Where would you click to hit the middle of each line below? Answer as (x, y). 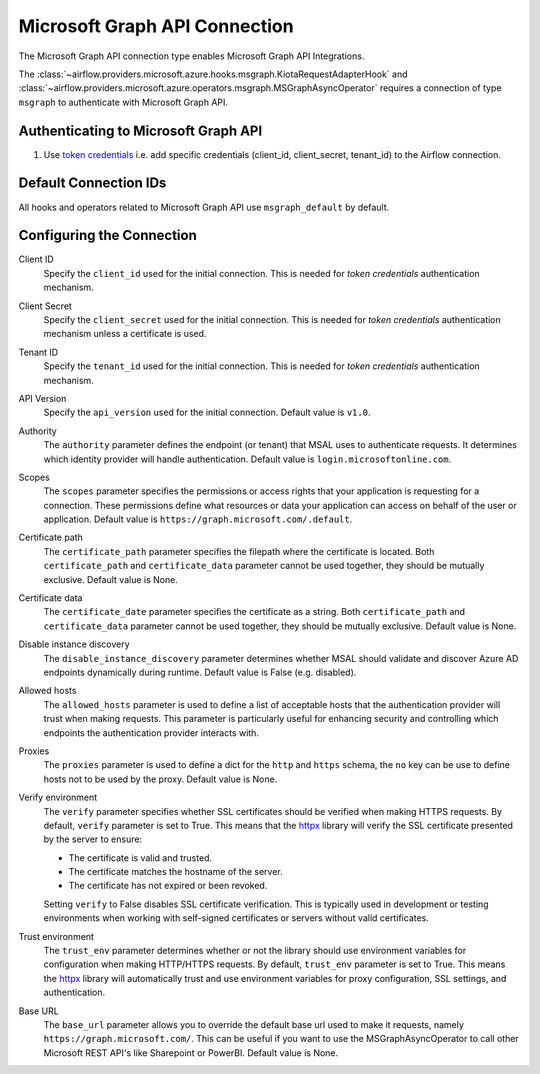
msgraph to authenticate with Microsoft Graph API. (123, 102)
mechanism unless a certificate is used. (125, 334)
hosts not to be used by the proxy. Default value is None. (160, 779)
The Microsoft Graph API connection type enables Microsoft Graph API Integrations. (191, 56)
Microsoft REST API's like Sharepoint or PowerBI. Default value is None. (191, 1052)
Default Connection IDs (92, 183)
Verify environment (58, 797)
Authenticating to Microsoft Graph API (140, 130)
